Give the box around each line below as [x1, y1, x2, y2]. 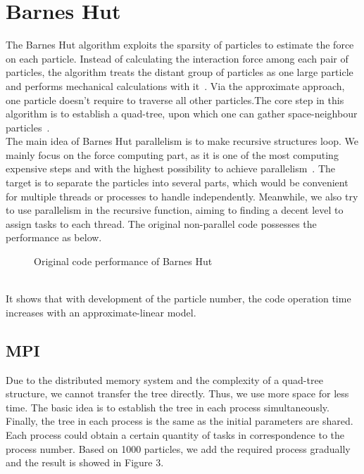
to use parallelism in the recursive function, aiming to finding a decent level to [6, 203, 344, 217]
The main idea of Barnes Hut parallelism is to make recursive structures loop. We [6, 134, 358, 148]
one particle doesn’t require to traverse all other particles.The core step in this [6, 92, 344, 107]
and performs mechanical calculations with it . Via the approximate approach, [6, 78, 345, 93]
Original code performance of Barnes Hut [34, 254, 213, 269]
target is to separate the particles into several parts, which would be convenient [6, 175, 349, 190]
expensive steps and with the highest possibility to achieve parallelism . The [6, 161, 336, 176]
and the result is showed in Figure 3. [6, 455, 164, 470]
